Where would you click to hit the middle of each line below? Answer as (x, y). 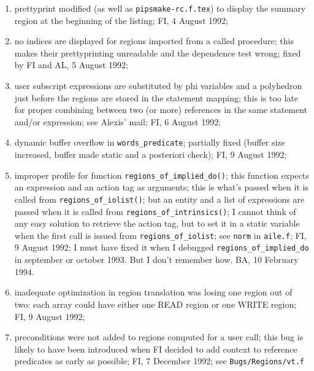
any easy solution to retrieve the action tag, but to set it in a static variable (157, 223)
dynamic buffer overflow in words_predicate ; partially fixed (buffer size (150, 142)
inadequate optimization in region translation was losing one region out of (153, 292)
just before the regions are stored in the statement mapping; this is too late (156, 97)
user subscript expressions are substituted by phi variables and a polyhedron (158, 86)
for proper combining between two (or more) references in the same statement (161, 110)
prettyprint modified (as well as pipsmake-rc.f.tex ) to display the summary (160, 8)
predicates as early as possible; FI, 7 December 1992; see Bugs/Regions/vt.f (159, 361)
